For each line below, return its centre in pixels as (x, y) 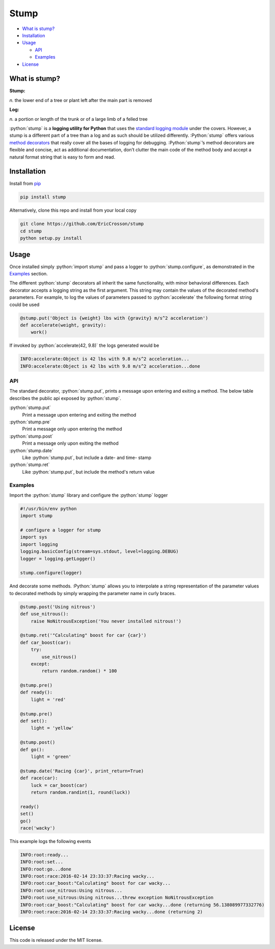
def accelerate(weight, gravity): (63, 325)
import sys (34, 537)
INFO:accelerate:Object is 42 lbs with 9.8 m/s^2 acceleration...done (110, 366)
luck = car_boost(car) (59, 785)
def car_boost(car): (46, 642)
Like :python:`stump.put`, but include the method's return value (88, 472)
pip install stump (43, 197)
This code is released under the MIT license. (56, 940)
